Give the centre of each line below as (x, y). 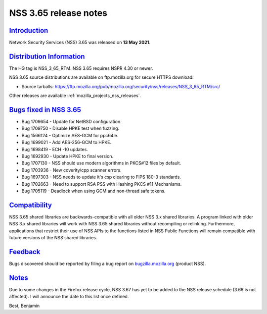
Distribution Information (47, 56)
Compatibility (30, 205)
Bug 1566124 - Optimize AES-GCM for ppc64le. (70, 135)
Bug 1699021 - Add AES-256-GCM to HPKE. (67, 142)
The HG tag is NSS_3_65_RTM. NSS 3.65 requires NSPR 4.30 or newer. (81, 68)
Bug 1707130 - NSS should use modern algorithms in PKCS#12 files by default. (101, 163)
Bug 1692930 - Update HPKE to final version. (67, 156)
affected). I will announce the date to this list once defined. (69, 297)
